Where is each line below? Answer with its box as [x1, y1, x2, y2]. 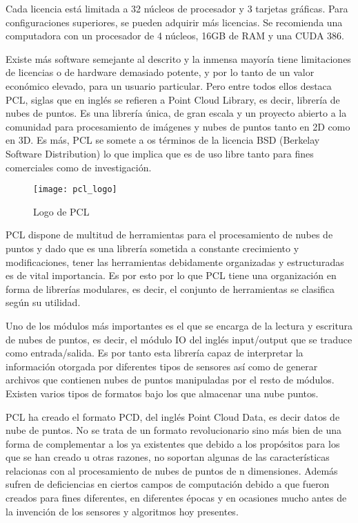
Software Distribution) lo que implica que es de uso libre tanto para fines [6, 146, 314, 160]
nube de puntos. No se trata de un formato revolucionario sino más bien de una [6, 423, 341, 437]
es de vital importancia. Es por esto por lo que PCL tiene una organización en [6, 268, 337, 283]
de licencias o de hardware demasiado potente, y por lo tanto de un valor [6, 65, 315, 79]
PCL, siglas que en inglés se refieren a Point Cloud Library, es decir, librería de [6, 92, 340, 106]
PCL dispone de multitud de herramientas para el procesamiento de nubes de [6, 227, 333, 242]
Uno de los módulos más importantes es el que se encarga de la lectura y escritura [6, 318, 353, 332]
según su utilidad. [6, 295, 81, 310]
